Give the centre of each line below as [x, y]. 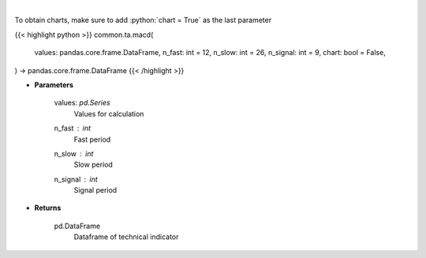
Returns [48, 208]
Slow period [93, 164]
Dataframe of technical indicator [126, 237]
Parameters [54, 85]
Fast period [92, 139]
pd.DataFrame [77, 226]
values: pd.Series [82, 103]
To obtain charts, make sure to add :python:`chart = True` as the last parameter [143, 20]
